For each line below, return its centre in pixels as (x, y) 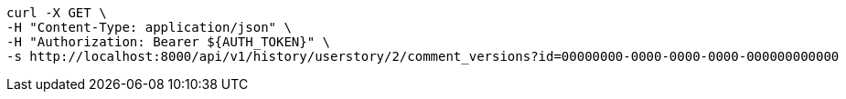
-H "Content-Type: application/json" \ (149, 27)
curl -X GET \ (57, 13)
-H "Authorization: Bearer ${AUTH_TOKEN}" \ (169, 42)
